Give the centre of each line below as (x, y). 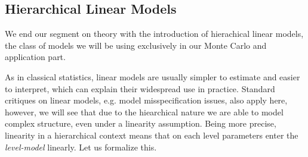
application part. (35, 57)
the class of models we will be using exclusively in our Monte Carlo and (136, 45)
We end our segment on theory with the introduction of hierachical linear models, (154, 34)
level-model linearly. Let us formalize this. (81, 147)
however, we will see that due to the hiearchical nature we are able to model (144, 112)
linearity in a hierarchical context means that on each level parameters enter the (152, 135)
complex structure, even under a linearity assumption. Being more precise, (141, 123)
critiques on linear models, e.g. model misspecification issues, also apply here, (146, 100)
